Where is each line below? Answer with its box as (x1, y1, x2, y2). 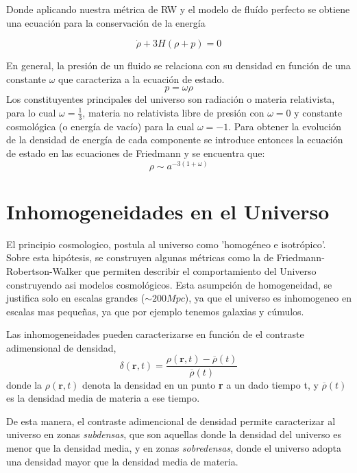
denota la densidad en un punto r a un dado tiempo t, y (82, 377, 319, 391)
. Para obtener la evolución (228, 119, 342, 133)
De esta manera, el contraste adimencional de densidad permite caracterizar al (6, 413, 336, 428)
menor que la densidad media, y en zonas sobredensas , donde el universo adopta (6, 440, 342, 454)
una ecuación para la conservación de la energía (6, 15, 206, 29)
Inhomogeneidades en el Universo (6, 197, 330, 225)
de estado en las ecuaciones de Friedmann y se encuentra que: (6, 145, 265, 160)
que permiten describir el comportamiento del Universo (85, 263, 317, 278)
